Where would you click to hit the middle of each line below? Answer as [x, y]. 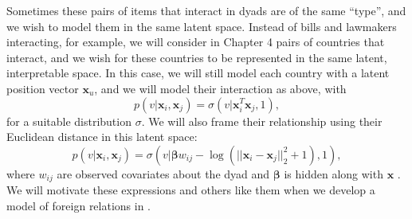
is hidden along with [334, 173]
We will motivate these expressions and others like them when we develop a [191, 190]
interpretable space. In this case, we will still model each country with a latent [198, 73]
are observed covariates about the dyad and [163, 173]
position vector [43, 88]
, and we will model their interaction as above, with [220, 88]
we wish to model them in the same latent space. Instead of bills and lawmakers [202, 26]
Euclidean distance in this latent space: [102, 137]
